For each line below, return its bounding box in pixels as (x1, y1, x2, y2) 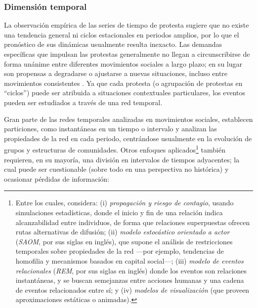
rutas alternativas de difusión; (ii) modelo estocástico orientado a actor (15, 227, 230, 237)
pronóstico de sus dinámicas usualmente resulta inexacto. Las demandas (4, 39, 222, 49)
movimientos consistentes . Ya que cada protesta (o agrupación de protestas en (4, 77, 243, 88)
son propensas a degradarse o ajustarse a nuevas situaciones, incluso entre (4, 68, 228, 78)
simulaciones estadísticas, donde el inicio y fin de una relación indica (15, 207, 223, 217)
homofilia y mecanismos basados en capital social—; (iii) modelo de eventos (15, 255, 244, 266)
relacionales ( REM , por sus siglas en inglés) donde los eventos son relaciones (15, 265, 247, 275)
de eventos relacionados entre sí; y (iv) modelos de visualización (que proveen (15, 284, 250, 295)
